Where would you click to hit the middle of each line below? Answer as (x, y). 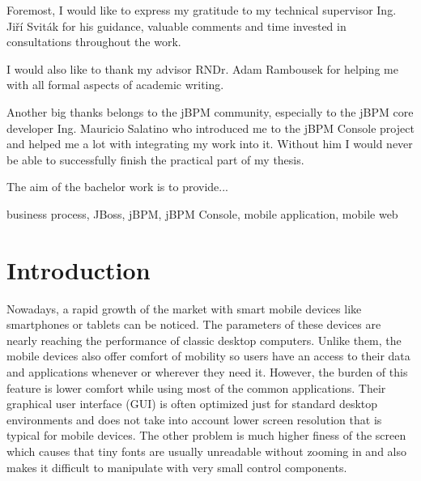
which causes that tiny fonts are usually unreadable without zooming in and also (206, 451)
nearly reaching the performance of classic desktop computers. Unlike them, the (204, 340)
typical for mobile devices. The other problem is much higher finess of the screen (206, 435)
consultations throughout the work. (94, 42)
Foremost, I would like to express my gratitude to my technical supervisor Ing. (202, 10)
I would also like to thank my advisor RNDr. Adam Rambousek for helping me (202, 68)
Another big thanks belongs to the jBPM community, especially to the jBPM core (210, 111)
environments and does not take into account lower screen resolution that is (194, 419)
